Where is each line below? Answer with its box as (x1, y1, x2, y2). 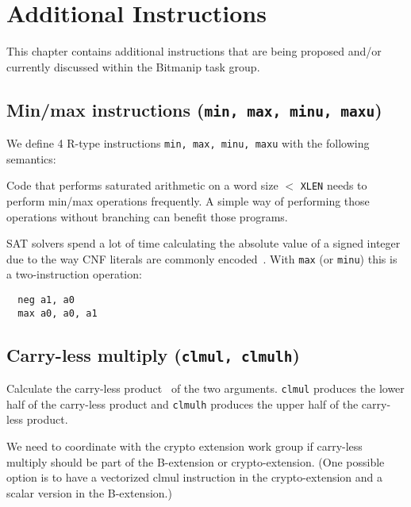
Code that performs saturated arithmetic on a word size (6, 177, 278, 194)
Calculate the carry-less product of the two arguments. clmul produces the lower (6, 380, 405, 397)
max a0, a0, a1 (17, 307, 98, 319)
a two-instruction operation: (6, 266, 142, 282)
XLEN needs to (300, 177, 367, 194)
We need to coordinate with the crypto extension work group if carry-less (6, 438, 363, 455)
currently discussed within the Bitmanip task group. (6, 58, 260, 75)
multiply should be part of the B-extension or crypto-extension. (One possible (6, 453, 385, 470)
